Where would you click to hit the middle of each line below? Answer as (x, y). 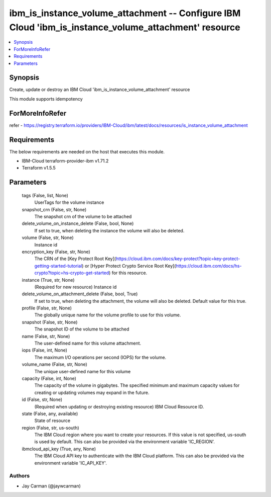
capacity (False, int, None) (49, 378)
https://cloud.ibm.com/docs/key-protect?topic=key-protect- (178, 259)
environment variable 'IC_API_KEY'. (71, 463)
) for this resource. (128, 273)
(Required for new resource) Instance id (76, 287)
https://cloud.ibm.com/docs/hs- (209, 266)
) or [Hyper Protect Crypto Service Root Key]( (129, 266)
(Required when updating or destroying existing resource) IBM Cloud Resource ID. (119, 406)
